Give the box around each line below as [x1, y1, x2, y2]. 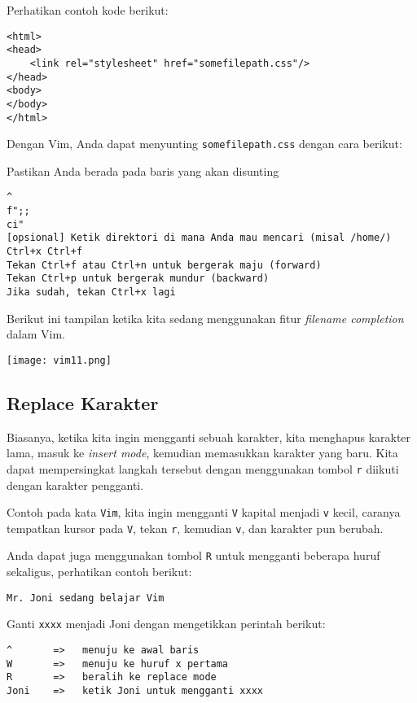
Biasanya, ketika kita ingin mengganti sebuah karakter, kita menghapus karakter [7, 428, 411, 445]
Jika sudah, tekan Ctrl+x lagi [7, 286, 176, 299]
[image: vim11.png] [7, 354, 112, 366]
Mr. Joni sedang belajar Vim [7, 592, 165, 604]
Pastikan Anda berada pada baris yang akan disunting [7, 162, 279, 179]
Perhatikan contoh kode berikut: [7, 2, 169, 18]
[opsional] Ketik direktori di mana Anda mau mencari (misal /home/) [7, 232, 392, 244]
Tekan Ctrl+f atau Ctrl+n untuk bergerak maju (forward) [7, 259, 322, 271]
